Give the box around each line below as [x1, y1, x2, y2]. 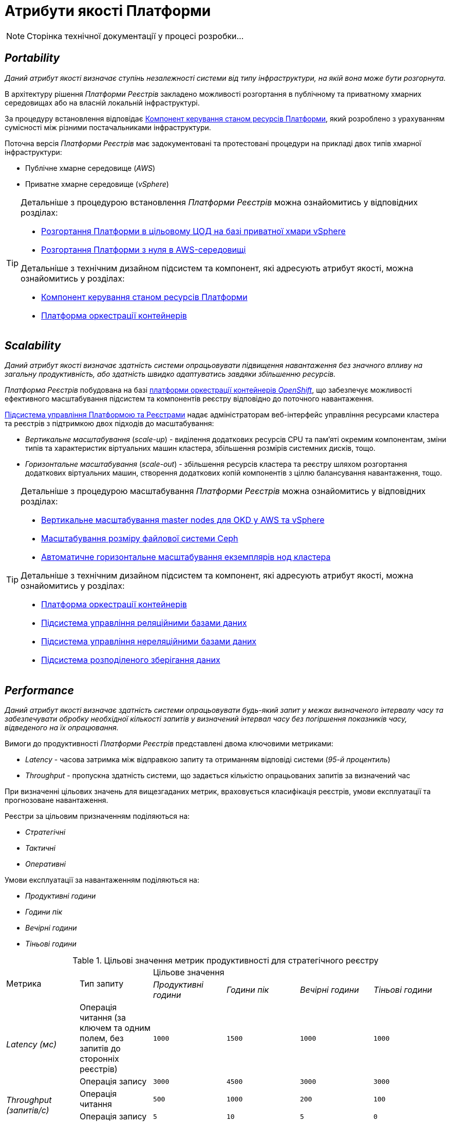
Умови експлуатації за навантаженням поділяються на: [5, 875, 200, 885]
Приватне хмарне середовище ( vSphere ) [25, 179, 169, 188]
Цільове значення [153, 967, 224, 978]
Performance [5, 683, 74, 697]
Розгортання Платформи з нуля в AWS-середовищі [41, 244, 246, 255]
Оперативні [25, 860, 66, 869]
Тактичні [25, 844, 55, 853]
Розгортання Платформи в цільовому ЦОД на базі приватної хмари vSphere [41, 225, 346, 236]
